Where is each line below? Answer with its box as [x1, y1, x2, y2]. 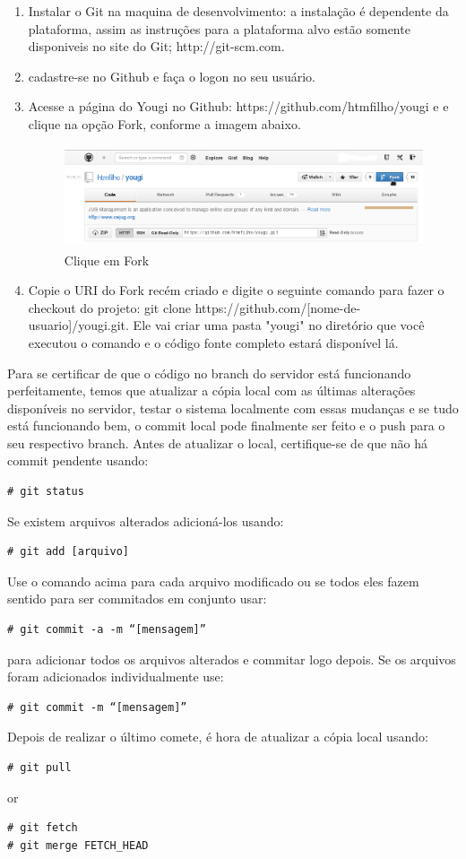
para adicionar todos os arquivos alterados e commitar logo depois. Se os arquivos [7, 649, 456, 668]
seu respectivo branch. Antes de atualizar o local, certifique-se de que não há [7, 433, 428, 452]
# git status [7, 485, 84, 499]
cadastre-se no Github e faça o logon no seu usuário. [28, 66, 315, 85]
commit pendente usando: [7, 451, 149, 470]
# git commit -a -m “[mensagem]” [7, 623, 206, 637]
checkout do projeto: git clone [28, 298, 192, 317]
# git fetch [7, 821, 78, 835]
